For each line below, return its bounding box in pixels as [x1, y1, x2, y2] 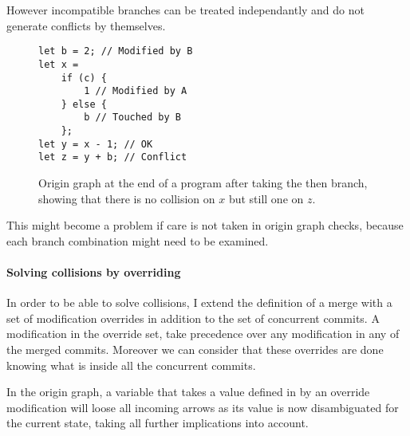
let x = [38, 58, 79, 70]
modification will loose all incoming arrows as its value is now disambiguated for [6, 399, 399, 415]
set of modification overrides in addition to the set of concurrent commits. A [6, 309, 380, 326]
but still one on [228, 190, 304, 206]
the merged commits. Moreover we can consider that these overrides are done [6, 341, 384, 358]
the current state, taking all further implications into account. [6, 414, 309, 431]
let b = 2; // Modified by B [38, 45, 193, 57]
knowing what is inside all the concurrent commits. [6, 356, 256, 373]
